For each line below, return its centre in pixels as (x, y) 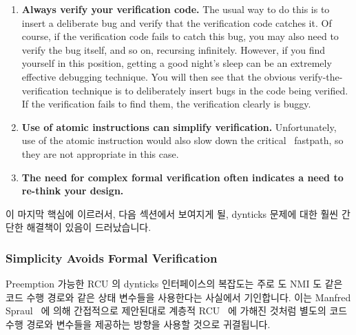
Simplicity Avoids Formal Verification (112, 257)
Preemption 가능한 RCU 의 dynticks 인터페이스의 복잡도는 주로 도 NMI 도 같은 (174, 284)
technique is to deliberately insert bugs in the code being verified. (210, 90)
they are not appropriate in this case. (100, 153)
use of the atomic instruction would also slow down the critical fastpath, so (182, 140)
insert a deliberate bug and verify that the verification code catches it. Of (177, 22)
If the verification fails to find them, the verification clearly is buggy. (166, 104)
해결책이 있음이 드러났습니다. (89, 227)
